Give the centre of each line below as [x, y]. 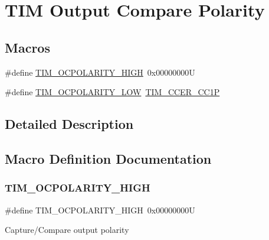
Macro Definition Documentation [108, 158]
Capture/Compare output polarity [67, 230]
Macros [27, 47]
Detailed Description [69, 124]
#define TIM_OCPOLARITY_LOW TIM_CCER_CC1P [112, 92]
